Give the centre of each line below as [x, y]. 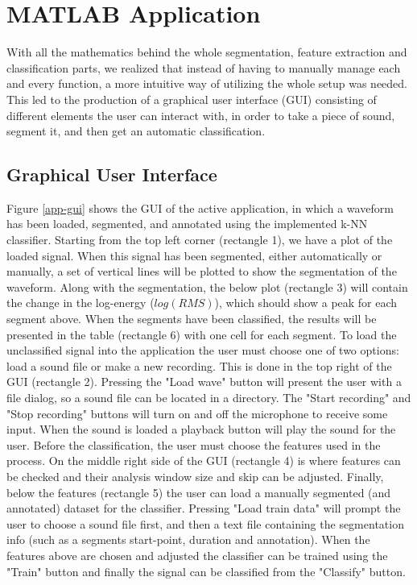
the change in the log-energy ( [81, 303]
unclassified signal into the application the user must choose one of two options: [203, 350]
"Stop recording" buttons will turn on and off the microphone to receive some [197, 413]
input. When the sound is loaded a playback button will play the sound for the [201, 429]
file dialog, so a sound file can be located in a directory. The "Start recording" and [209, 398]
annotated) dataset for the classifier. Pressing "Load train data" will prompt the [204, 508]
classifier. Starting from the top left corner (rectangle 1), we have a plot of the [200, 240]
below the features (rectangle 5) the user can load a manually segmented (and [199, 492]
